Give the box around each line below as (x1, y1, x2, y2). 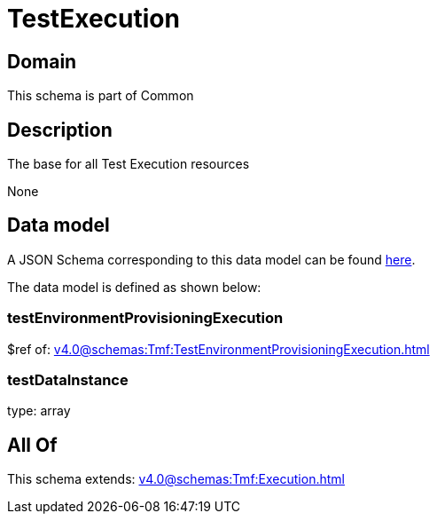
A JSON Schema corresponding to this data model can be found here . (7, 251, 416, 267)
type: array (7, 403, 71, 419)
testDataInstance (7, 370, 129, 389)
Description (7, 118, 113, 141)
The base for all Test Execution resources (7, 156, 250, 172)
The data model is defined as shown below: (7, 279, 261, 295)
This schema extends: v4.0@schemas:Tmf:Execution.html (7, 471, 345, 487)
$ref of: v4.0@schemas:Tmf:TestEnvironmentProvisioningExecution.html (7, 341, 430, 357)
